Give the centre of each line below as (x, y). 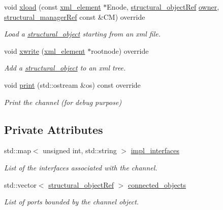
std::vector (20, 184)
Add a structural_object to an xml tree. (65, 68)
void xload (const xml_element (53, 7)
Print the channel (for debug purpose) (63, 102)
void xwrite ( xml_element (45, 50)
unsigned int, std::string (80, 150)
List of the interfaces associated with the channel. (81, 167)
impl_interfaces (155, 150)
